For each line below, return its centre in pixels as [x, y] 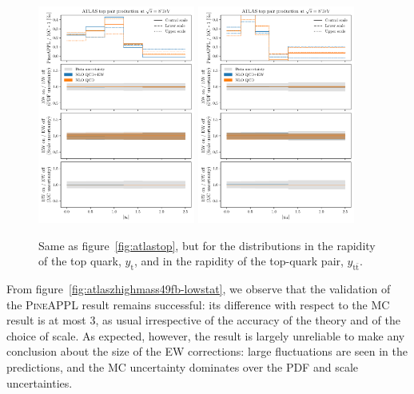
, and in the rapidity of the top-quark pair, [239, 261]
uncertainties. [40, 382]
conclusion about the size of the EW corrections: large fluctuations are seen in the [207, 351]
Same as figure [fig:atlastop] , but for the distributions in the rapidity [207, 245]
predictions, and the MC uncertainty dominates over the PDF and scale [182, 367]
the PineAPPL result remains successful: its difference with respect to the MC [198, 304]
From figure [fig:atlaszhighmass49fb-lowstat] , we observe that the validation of [199, 289]
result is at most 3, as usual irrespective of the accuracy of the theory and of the [203, 320]
